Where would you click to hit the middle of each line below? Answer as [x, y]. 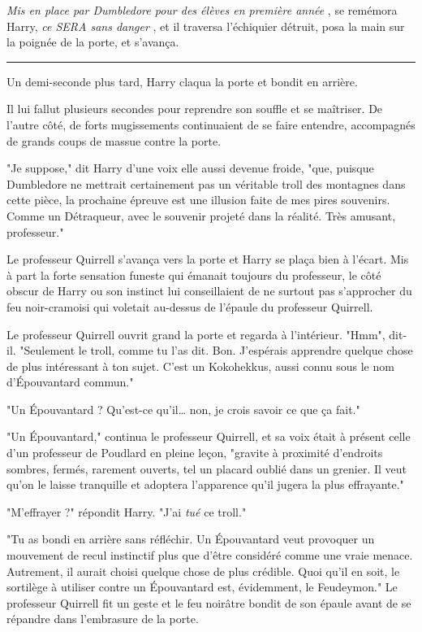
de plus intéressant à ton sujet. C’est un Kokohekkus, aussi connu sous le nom [200, 366]
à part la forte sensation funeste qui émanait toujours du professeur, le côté [194, 275]
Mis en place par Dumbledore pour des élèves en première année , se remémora [202, 10]
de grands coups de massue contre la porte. [114, 140]
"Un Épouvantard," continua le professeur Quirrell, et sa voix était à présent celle [209, 436]
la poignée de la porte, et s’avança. [93, 42]
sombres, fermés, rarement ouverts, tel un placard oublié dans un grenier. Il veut [207, 468]
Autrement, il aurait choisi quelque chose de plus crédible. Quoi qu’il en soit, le [203, 571]
